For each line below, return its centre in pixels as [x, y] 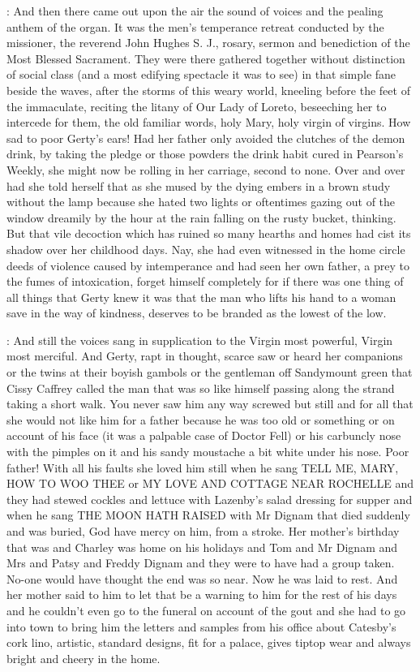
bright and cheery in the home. [84, 658]
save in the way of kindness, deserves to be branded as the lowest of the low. [197, 313]
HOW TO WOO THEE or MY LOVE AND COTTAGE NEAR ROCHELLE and [210, 483]
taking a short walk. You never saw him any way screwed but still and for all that [210, 404]
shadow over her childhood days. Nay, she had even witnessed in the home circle [206, 249]
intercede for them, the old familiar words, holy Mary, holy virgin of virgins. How [209, 122]
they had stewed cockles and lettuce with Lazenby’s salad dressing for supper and [210, 499]
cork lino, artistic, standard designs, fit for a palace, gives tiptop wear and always [209, 642]
